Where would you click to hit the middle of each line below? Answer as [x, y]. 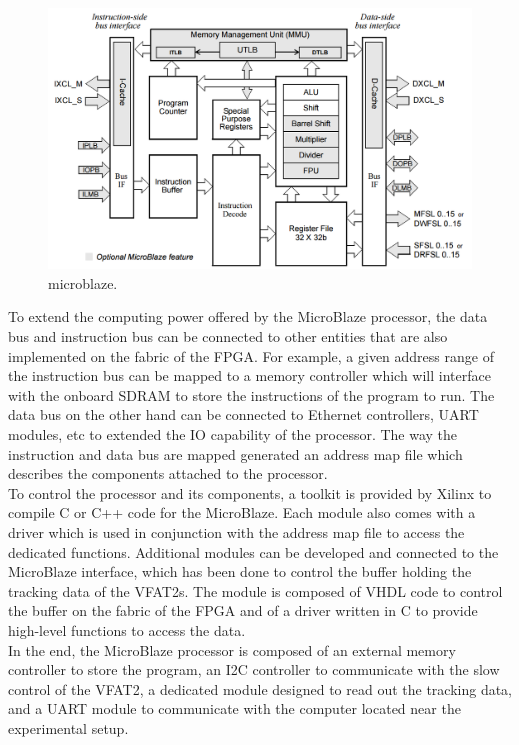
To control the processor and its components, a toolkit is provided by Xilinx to [250, 492]
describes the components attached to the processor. [168, 473]
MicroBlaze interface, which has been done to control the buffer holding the [240, 571]
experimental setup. [68, 727]
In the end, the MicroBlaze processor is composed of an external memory [232, 649]
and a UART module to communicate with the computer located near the [234, 708]
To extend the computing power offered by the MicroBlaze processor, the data [248, 316]
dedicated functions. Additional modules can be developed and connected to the [253, 551]
